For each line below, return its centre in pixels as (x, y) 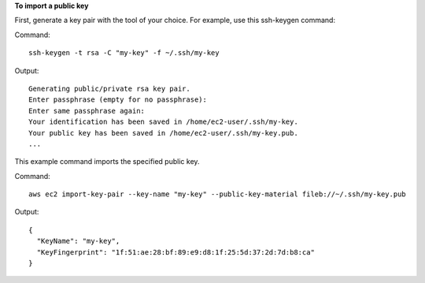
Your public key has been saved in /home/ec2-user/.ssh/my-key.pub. (163, 133)
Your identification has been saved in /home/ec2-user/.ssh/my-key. (163, 122)
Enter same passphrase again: (87, 111)
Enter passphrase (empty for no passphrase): (118, 100)
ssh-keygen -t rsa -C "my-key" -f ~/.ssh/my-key (124, 53)
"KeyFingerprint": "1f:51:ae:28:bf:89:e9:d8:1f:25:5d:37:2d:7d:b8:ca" (176, 252)
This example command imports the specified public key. (107, 162)
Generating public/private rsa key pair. (109, 88)
